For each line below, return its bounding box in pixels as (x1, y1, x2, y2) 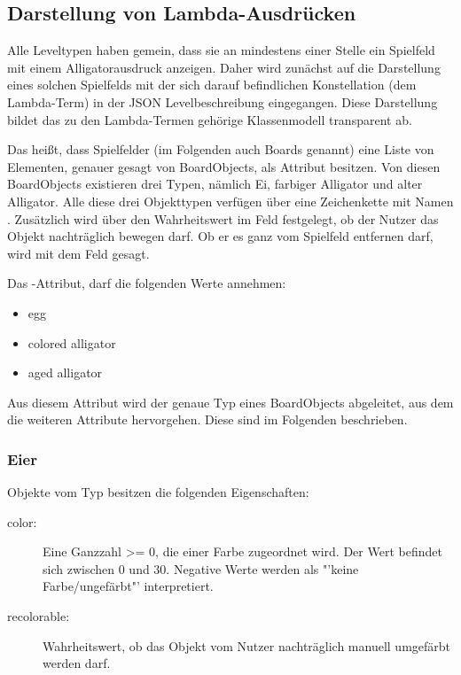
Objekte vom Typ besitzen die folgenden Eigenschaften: (7, 483, 309, 501)
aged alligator (27, 363, 103, 382)
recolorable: (7, 607, 70, 625)
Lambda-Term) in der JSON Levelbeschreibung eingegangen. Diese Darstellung (7, 92, 438, 111)
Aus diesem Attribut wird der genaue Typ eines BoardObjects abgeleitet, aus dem (7, 392, 454, 411)
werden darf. (43, 654, 111, 672)
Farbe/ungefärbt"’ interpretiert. (43, 577, 214, 595)
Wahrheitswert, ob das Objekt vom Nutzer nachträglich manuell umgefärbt (43, 636, 451, 655)
